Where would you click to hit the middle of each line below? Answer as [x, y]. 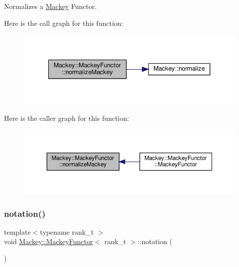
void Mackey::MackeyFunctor [49, 241]
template [17, 231]
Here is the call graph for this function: [64, 23]
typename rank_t [67, 231]
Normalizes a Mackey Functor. [51, 6]
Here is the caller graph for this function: [67, 118]
